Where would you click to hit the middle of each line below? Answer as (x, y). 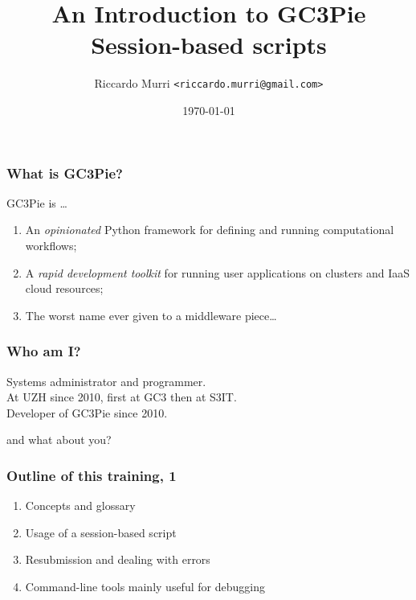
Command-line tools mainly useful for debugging (145, 587)
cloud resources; (64, 288)
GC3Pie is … (37, 202)
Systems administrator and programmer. (106, 381)
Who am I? (44, 351)
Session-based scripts (209, 45)
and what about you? (59, 440)
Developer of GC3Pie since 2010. (87, 412)
